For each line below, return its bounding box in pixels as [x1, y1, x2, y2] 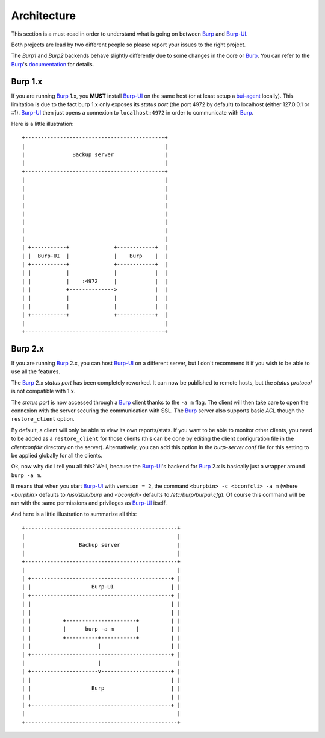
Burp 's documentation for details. [11, 60, 94, 68]
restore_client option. [11, 415, 75, 423]
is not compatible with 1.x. [11, 388, 76, 395]
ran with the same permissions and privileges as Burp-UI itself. [11, 499, 167, 506]
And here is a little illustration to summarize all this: [11, 510, 137, 518]
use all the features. [11, 368, 60, 375]
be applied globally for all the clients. [11, 452, 102, 459]
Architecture [11, 9, 76, 22]
